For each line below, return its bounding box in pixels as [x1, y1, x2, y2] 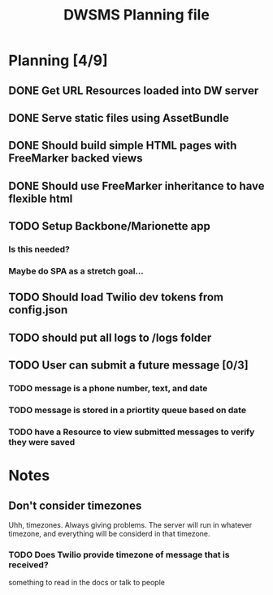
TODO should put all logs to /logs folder [8, 330, 212, 344]
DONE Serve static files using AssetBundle [8, 111, 230, 125]
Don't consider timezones [8, 498, 142, 512]
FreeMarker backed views [8, 152, 143, 166]
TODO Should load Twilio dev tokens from [8, 291, 223, 304]
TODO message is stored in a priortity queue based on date [8, 404, 246, 416]
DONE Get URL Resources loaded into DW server [8, 84, 259, 97]
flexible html [8, 192, 73, 205]
